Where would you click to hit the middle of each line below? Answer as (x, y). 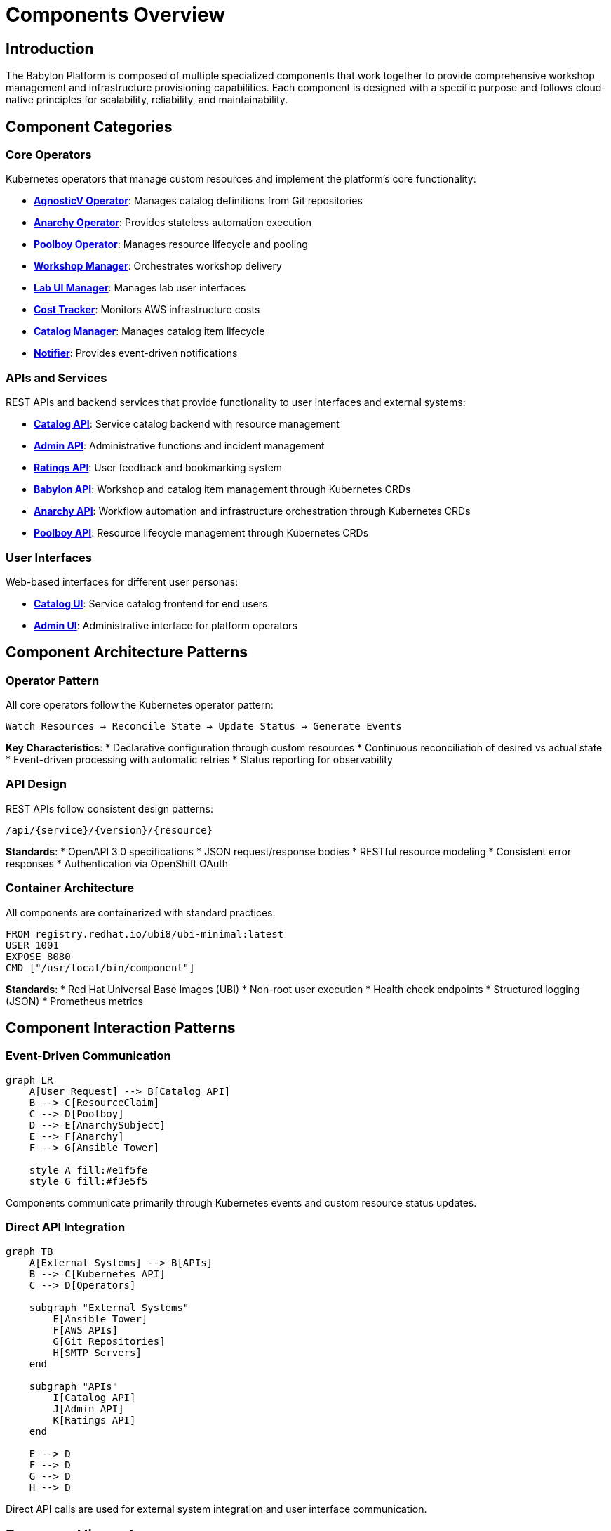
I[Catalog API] (94, 1397)
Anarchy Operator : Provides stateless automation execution (173, 223)
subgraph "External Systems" (109, 1307)
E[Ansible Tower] (100, 1319)
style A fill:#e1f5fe (88, 1170)
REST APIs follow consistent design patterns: (109, 808)
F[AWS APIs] (86, 1330)
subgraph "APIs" (74, 1386)
